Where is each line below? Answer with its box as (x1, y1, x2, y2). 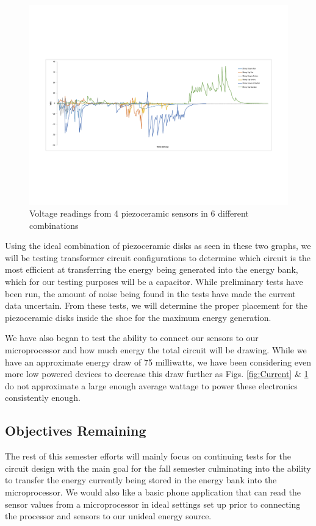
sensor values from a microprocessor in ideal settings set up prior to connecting (5, 497, 301, 510)
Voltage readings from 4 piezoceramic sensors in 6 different (29, 207, 249, 220)
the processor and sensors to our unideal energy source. (5, 510, 212, 522)
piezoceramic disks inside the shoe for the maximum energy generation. (5, 311, 271, 323)
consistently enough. (5, 391, 81, 404)
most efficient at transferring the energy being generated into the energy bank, (5, 263, 298, 276)
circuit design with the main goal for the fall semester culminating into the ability (5, 461, 311, 474)
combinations (29, 218, 79, 231)
